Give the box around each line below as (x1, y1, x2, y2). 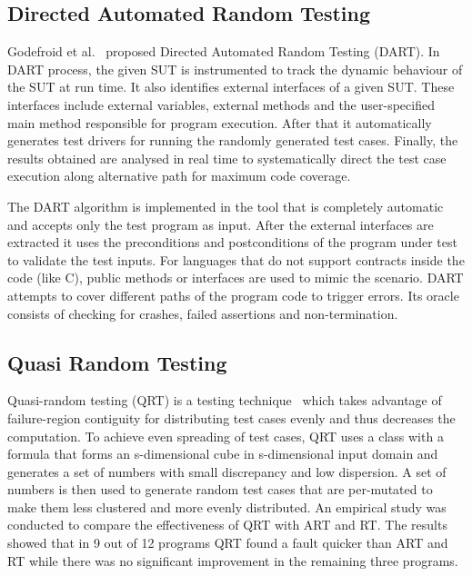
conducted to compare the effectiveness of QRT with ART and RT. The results (7, 515, 447, 534)
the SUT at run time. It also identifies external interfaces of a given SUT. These (7, 77, 455, 96)
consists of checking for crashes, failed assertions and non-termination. (7, 303, 398, 323)
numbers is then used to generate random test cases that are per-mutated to (7, 480, 433, 499)
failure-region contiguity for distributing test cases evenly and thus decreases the (7, 408, 456, 427)
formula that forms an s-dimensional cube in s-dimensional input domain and (7, 444, 438, 463)
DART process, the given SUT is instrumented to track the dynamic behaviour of (7, 59, 463, 78)
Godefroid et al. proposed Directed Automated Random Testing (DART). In (7, 42, 440, 61)
